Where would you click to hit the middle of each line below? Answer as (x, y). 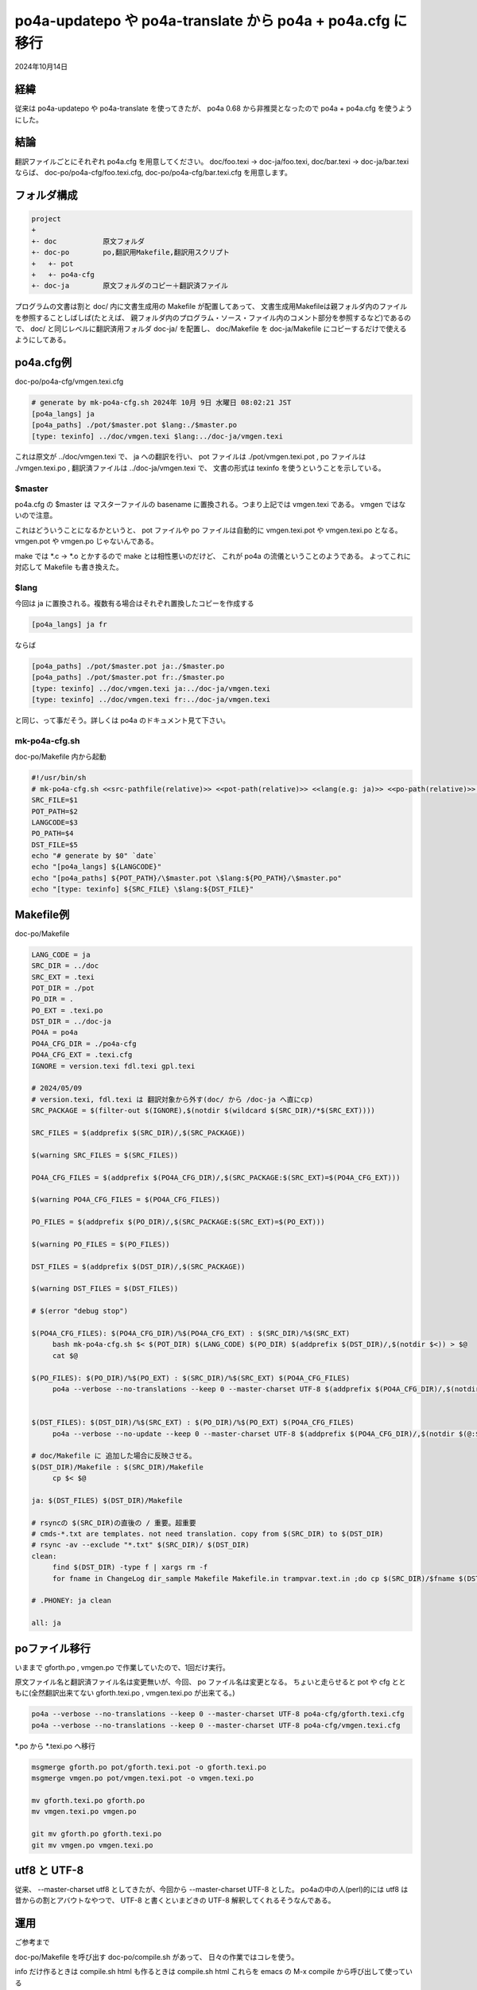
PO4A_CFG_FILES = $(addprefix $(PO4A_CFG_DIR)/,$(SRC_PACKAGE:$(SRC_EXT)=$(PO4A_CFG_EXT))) (216, 1177)
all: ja (46, 1623)
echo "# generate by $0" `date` (95, 856)
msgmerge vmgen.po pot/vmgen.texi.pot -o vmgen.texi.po (143, 1778)
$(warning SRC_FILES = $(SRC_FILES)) (105, 1155)
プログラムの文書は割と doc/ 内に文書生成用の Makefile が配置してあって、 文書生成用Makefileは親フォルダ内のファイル (211, 306)
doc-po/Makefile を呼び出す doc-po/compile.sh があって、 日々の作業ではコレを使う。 (157, 1957)
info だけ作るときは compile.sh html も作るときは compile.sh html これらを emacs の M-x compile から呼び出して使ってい (213, 1972)
